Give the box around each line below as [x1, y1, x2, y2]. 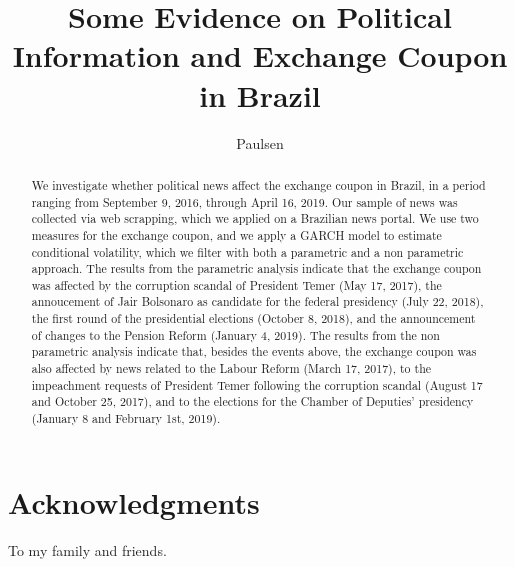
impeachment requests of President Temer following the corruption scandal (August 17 [31, 376, 483, 393]
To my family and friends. [8, 539, 167, 560]
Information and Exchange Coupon [12, 35, 508, 76]
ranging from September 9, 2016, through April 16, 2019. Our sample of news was [31, 193, 458, 210]
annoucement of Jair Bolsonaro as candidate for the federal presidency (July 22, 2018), [31, 293, 484, 310]
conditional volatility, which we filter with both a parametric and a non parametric [31, 243, 464, 260]
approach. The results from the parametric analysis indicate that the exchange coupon [31, 260, 482, 277]
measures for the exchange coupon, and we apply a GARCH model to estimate [31, 226, 442, 243]
